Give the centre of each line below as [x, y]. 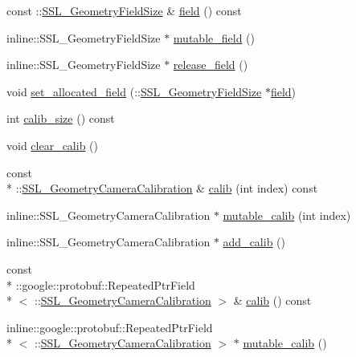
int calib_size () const [61, 118]
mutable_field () [214, 37]
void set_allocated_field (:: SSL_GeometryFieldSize [134, 91]
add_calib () [254, 242]
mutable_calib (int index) [287, 215]
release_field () [211, 65]
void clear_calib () [53, 145]
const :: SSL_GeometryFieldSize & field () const [124, 10]
